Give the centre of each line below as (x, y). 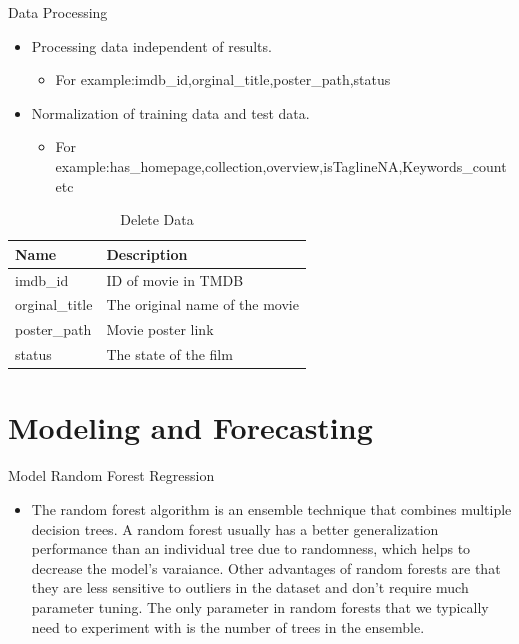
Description (147, 253)
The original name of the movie (202, 304)
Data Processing (58, 12)
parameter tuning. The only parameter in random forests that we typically (260, 606)
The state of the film (169, 354)
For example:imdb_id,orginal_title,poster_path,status (223, 79)
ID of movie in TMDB (175, 279)
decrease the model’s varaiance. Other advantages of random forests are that (266, 567)
